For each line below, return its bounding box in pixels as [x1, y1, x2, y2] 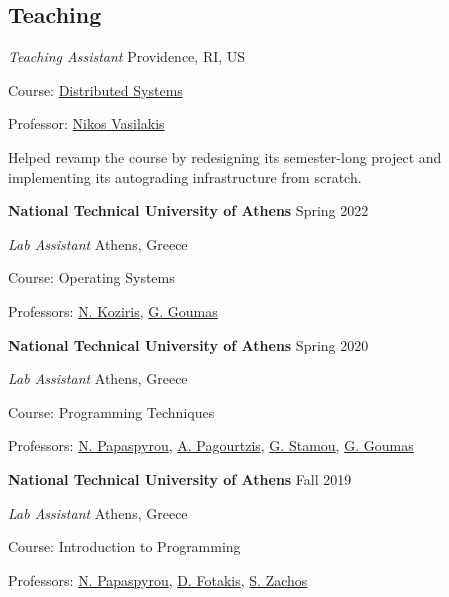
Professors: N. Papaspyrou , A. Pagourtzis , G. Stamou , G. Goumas [8, 435, 414, 456]
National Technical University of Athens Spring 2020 [8, 334, 369, 355]
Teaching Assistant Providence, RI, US [8, 46, 246, 67]
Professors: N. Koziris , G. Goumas [8, 300, 218, 321]
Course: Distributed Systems [8, 79, 183, 100]
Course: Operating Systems [8, 267, 175, 288]
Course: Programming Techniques [8, 401, 215, 422]
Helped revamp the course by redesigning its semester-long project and [8, 146, 442, 167]
